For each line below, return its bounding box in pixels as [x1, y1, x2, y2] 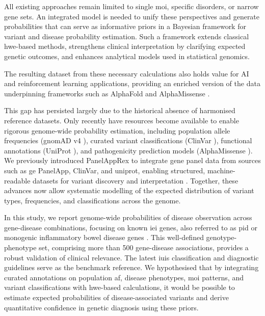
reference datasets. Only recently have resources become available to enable [4, 115, 239, 125]
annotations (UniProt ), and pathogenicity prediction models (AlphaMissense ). [4, 145, 253, 155]
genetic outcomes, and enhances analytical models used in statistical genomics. [4, 50, 250, 61]
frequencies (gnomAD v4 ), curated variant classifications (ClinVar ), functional [4, 135, 252, 146]
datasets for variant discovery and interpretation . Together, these [33, 175, 238, 186]
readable [4, 175, 31, 186]
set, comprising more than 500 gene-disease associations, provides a [39, 242, 249, 253]
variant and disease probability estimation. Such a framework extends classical [4, 31, 249, 41]
